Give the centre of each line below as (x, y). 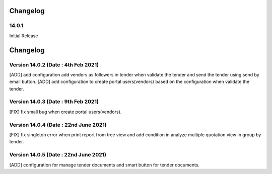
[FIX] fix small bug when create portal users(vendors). (65, 112)
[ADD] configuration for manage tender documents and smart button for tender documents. (105, 165)
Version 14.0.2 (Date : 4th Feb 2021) (54, 64)
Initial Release (24, 36)
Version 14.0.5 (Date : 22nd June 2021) (58, 155)
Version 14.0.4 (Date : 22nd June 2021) (58, 125)
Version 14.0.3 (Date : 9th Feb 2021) (54, 102)
